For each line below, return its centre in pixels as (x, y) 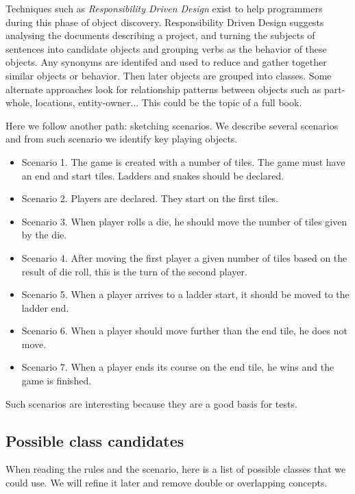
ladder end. (45, 307)
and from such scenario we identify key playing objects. (122, 139)
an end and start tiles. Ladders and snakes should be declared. (153, 175)
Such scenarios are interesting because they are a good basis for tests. (151, 403)
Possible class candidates (95, 440)
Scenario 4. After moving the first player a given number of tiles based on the (184, 257)
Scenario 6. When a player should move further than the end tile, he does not (184, 331)
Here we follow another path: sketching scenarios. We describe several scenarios (172, 125)
